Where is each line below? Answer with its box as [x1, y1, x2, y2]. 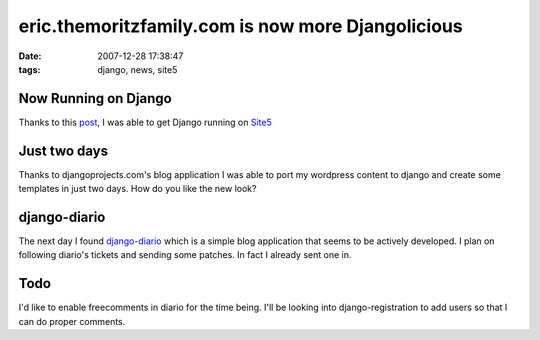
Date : [18, 50, 42, 62]
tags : [18, 63, 41, 75]
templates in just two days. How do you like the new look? [18, 183, 257, 195]
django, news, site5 [97, 63, 178, 75]
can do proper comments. [18, 315, 126, 327]
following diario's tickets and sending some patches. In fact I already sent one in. [18, 249, 352, 261]
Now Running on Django [18, 90, 172, 107]
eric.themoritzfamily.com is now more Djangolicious [18, 15, 464, 37]
